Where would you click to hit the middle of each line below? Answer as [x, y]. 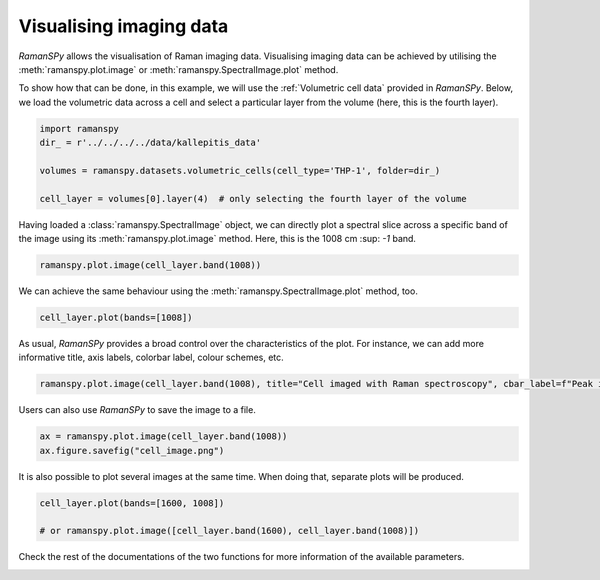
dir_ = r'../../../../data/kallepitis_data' [150, 143]
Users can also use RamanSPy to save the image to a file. [137, 410]
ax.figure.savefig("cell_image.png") [132, 450]
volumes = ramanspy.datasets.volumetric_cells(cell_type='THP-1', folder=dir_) [240, 170]
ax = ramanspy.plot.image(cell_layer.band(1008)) [163, 436]
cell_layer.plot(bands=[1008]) [116, 317]
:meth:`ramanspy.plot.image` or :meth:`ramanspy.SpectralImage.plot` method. [178, 69]
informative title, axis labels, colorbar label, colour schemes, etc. [151, 357]
